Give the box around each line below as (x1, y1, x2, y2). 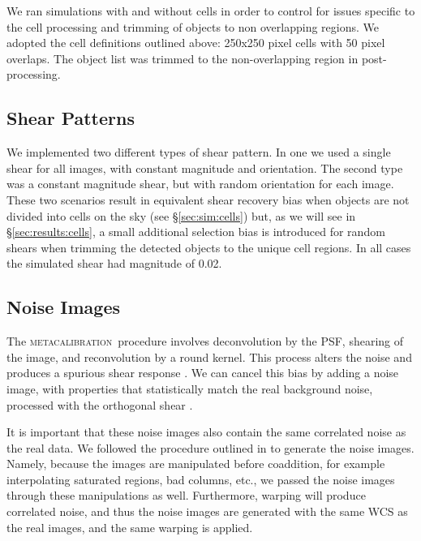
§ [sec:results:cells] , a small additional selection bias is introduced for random (6, 223, 385, 240)
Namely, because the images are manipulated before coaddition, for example (6, 455, 385, 472)
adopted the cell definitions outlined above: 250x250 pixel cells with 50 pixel (6, 34, 385, 51)
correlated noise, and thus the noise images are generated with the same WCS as (6, 503, 408, 520)
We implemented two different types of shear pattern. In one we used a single (6, 144, 391, 161)
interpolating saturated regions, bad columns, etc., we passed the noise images (6, 470, 395, 487)
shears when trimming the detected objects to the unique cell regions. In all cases (6, 238, 411, 255)
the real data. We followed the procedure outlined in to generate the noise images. (6, 439, 415, 456)
